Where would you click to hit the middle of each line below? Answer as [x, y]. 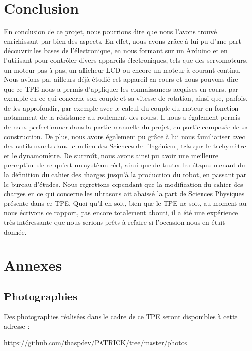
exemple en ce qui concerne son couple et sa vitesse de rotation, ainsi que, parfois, [126, 98]
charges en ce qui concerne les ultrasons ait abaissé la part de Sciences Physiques [124, 194]
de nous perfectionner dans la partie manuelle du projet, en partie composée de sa [126, 127]
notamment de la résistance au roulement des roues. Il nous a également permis [122, 117]
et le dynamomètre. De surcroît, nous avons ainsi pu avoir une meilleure [111, 155]
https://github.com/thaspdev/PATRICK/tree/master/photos [96, 342]
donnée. [15, 231]
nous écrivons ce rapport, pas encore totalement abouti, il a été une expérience [121, 212]
